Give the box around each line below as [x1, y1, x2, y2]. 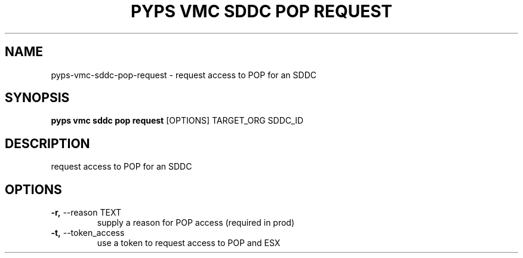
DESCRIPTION [5, 136, 90, 151]
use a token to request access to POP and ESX [97, 238, 281, 248]
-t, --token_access [51, 228, 125, 238]
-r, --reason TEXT [51, 207, 121, 218]
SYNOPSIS [5, 90, 70, 106]
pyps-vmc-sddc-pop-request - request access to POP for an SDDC [51, 69, 316, 80]
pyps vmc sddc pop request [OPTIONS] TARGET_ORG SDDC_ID [51, 115, 304, 126]
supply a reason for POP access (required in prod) [97, 217, 295, 228]
